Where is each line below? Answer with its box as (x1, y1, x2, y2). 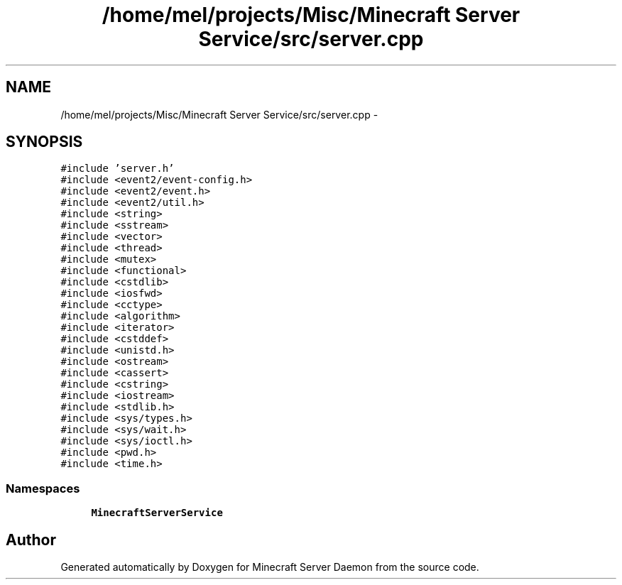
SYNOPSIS (6, 133, 83, 151)
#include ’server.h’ (60, 163, 175, 175)
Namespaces (6, 481, 80, 496)
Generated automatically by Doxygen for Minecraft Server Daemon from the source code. (60, 561, 479, 574)
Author (6, 530, 56, 549)
